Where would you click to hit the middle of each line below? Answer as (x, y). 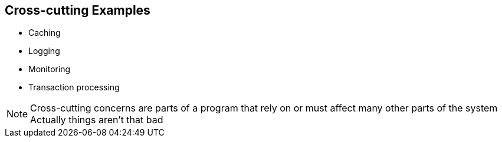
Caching (45, 33)
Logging (44, 51)
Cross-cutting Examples (78, 10)
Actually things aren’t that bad (97, 120)
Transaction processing (74, 87)
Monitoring (50, 69)
